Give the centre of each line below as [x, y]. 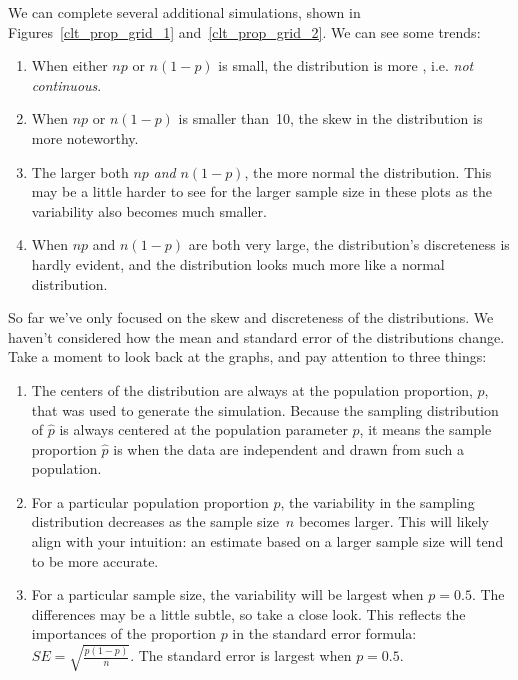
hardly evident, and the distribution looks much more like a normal [238, 263]
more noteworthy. [85, 137]
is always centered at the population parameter [203, 429]
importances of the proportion [123, 633]
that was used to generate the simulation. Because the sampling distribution [265, 409]
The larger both [80, 171]
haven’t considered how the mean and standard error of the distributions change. [256, 336]
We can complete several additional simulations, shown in [184, 12]
